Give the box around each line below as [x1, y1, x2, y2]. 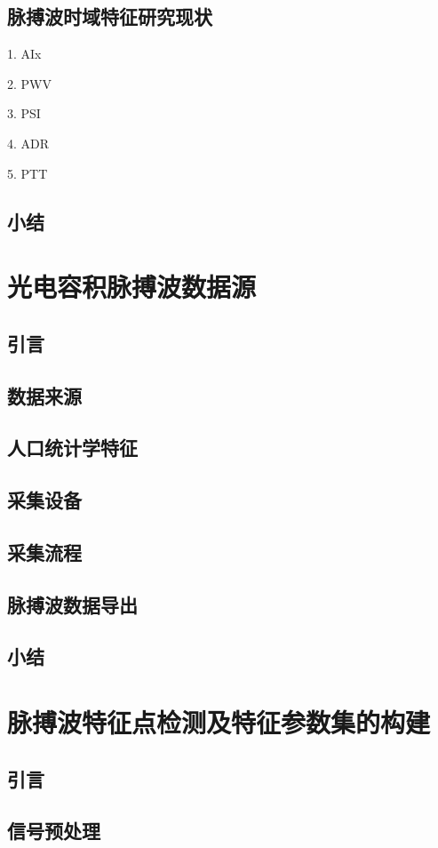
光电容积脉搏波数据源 [7, 268, 257, 305]
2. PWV [7, 74, 52, 92]
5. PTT [7, 164, 48, 182]
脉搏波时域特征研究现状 [7, 3, 212, 30]
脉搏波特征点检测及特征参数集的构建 [7, 703, 431, 740]
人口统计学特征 [7, 434, 138, 461]
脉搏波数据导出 [7, 590, 138, 618]
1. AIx [7, 44, 42, 63]
